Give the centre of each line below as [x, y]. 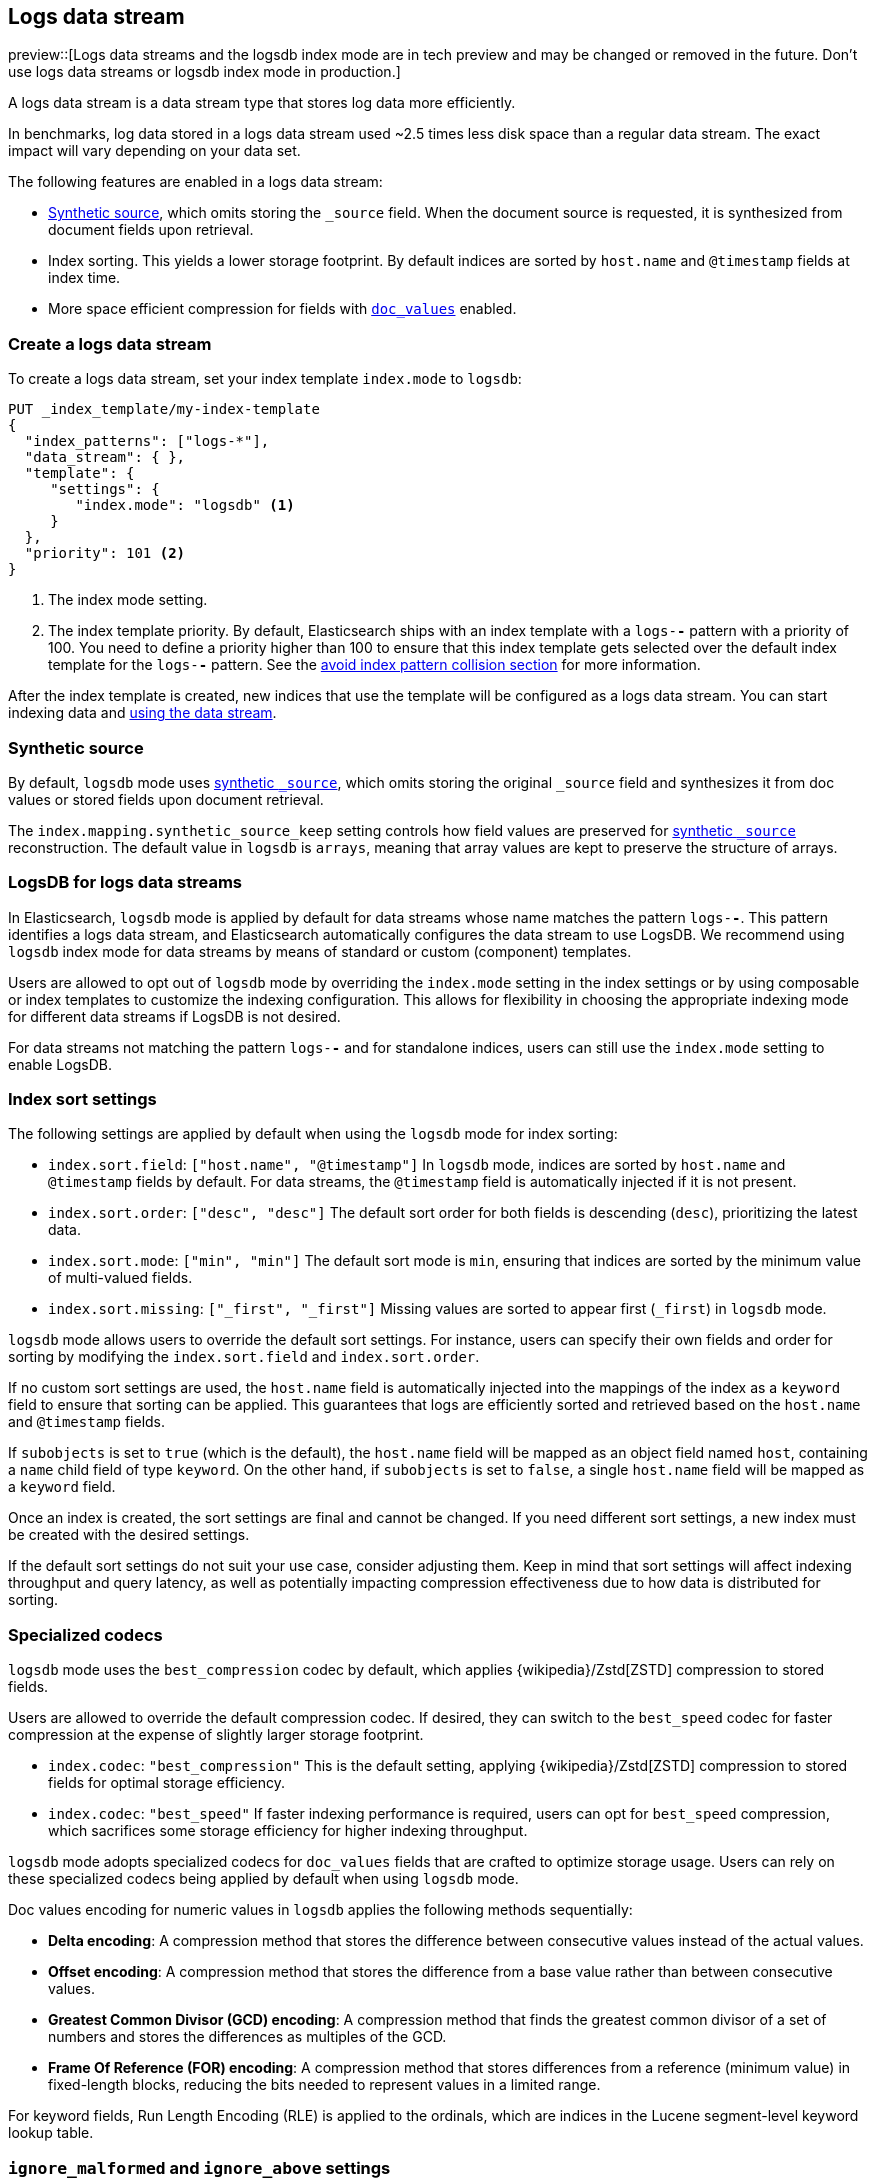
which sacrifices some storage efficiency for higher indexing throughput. [288, 1831]
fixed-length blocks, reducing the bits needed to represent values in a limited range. [324, 2085]
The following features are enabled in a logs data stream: [195, 182]
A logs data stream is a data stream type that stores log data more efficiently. [262, 103]
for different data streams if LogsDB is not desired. [174, 1016]
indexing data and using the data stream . [142, 713]
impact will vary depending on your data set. [154, 151]
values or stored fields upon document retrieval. [166, 799]
